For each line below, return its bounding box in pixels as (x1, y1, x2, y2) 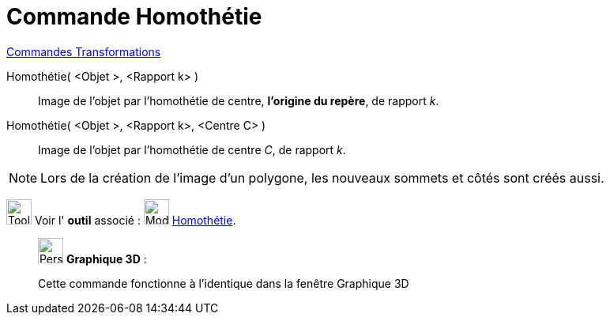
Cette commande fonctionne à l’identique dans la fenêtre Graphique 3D (38, 276, 409, 290)
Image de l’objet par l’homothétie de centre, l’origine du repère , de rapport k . (38, 93, 439, 108)
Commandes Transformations (6, 44, 161, 59)
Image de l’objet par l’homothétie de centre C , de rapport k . (38, 142, 346, 157)
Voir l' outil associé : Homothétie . (34, 213, 236, 227)
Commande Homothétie (6, 3, 262, 30)
